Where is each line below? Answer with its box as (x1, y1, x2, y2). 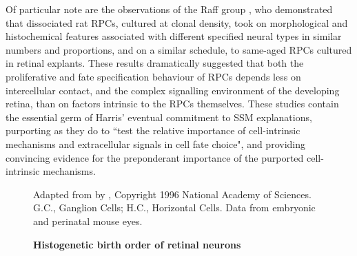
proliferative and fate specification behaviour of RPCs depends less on (6, 69, 301, 83)
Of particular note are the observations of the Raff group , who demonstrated (6, 2, 333, 16)
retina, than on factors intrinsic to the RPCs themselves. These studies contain (6, 96, 339, 111)
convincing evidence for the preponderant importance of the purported (6, 150, 304, 164)
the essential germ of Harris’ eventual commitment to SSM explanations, (6, 109, 312, 124)
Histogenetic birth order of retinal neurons (33, 237, 241, 251)
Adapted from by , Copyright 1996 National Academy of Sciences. (33, 186, 312, 201)
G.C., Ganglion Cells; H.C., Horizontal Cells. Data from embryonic (33, 200, 316, 215)
